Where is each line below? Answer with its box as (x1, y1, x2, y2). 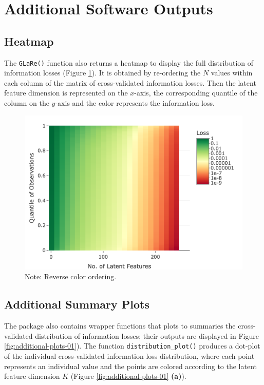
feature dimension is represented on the (4, 87, 128, 98)
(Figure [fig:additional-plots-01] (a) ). (70, 371, 186, 381)
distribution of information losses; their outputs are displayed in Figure (35, 330, 259, 341)
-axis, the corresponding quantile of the (134, 87, 258, 98)
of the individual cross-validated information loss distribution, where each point (4, 351, 255, 361)
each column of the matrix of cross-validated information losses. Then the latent (4, 77, 256, 88)
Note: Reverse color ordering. (25, 271, 117, 282)
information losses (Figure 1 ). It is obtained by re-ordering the (4, 67, 201, 78)
